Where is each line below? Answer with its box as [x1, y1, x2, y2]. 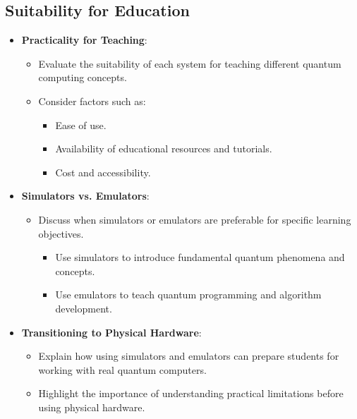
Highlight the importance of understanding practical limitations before [38, 386, 344, 401]
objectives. [38, 226, 84, 241]
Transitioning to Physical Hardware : [21, 324, 202, 339]
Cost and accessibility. [55, 164, 151, 179]
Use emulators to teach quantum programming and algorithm [55, 287, 322, 302]
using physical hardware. [38, 399, 145, 414]
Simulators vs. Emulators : [21, 188, 150, 203]
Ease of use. [55, 117, 107, 132]
